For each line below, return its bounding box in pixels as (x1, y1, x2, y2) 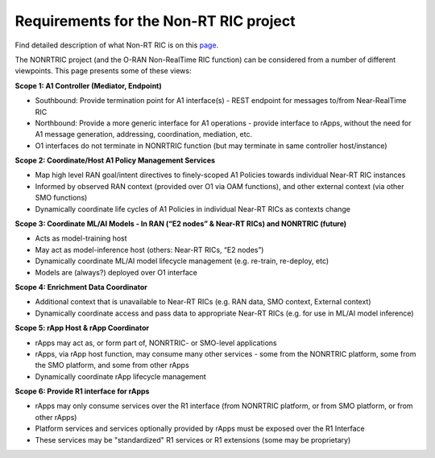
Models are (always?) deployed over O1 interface (35, 267, 197, 277)
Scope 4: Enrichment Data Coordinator (14, 282, 148, 291)
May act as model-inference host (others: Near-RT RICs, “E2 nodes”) (35, 245, 264, 254)
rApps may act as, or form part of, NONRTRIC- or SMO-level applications (35, 338, 277, 348)
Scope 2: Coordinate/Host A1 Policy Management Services (14, 155, 216, 165)
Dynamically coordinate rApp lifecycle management (35, 371, 207, 382)
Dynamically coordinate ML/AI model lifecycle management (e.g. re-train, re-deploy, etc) (35, 256, 329, 266)
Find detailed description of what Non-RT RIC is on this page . (14, 40, 219, 50)
